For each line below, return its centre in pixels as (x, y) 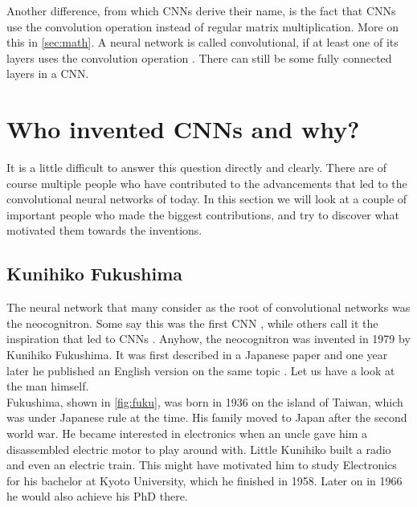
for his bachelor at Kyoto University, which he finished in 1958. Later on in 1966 (204, 480)
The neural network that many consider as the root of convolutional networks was (208, 307)
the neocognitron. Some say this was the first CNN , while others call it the (192, 323)
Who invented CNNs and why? (183, 129)
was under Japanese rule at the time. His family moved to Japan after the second (207, 417)
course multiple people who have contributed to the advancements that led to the (207, 183)
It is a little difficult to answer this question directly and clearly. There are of (196, 168)
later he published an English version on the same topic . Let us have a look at (201, 370)
